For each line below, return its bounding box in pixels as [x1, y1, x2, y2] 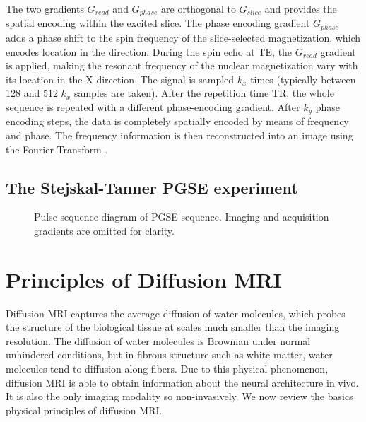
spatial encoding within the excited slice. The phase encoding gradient [6, 16, 310, 30]
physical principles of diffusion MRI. [6, 402, 163, 417]
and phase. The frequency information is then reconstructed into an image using [6, 127, 353, 142]
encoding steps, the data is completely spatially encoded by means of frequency [6, 114, 349, 129]
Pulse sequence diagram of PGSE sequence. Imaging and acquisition [34, 209, 329, 224]
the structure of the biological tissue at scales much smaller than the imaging [6, 320, 340, 334]
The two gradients [6, 1, 84, 16]
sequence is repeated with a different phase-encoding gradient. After [6, 99, 300, 114]
